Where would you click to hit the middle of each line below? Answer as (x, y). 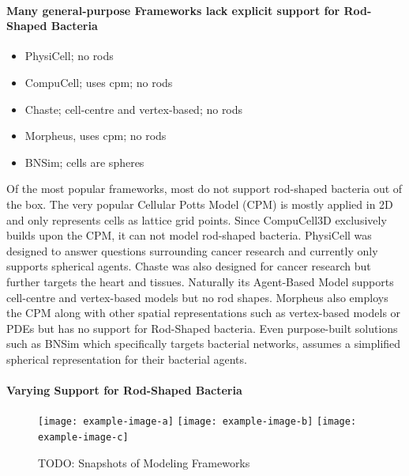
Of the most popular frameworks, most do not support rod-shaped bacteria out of (204, 189)
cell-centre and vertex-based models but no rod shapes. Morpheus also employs (197, 297)
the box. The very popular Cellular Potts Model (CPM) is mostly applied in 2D (200, 204)
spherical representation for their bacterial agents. (127, 359)
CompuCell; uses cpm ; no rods (99, 82)
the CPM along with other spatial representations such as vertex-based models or (204, 313)
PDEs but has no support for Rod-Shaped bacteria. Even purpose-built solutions (202, 328)
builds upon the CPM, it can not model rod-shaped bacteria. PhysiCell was (189, 235)
